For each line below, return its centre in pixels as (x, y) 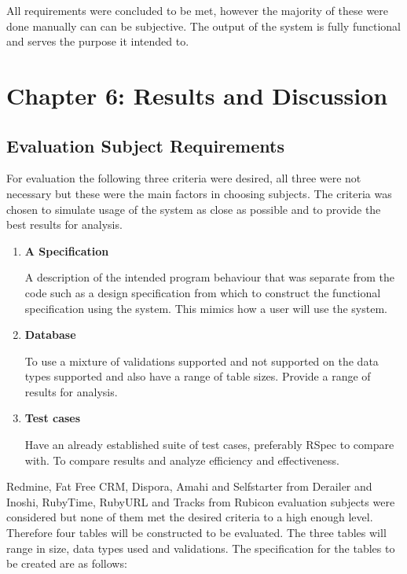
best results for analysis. (64, 224)
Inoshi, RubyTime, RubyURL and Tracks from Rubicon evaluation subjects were (201, 501)
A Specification (67, 250)
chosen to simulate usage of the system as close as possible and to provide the (194, 209)
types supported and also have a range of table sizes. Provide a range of (198, 376)
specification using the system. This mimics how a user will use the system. (206, 308)
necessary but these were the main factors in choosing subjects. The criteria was (199, 193)
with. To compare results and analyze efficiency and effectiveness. (182, 460)
